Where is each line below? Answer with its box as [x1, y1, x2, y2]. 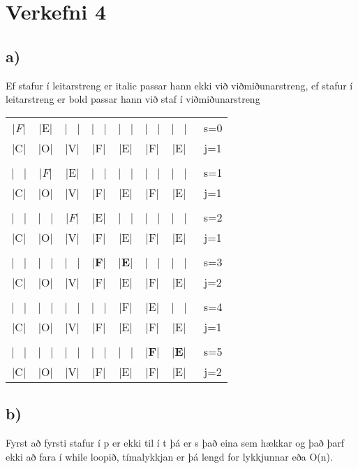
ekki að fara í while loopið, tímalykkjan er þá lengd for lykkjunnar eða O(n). [6, 449, 333, 463]
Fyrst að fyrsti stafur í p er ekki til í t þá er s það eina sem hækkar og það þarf [6, 435, 345, 449]
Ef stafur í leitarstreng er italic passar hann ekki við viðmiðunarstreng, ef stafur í [6, 78, 353, 92]
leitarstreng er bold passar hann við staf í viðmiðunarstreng [6, 92, 260, 106]
